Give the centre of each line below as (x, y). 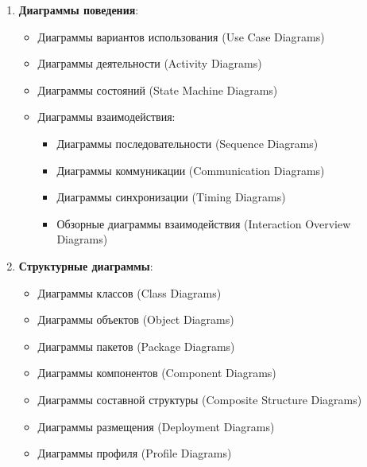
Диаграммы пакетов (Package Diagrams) (136, 346)
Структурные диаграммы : (86, 265)
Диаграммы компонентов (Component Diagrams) (157, 373)
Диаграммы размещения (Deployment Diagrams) (156, 426)
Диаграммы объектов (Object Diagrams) (136, 319)
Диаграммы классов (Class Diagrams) (129, 292)
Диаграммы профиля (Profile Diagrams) (135, 453)
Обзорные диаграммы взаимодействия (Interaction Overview (204, 223)
